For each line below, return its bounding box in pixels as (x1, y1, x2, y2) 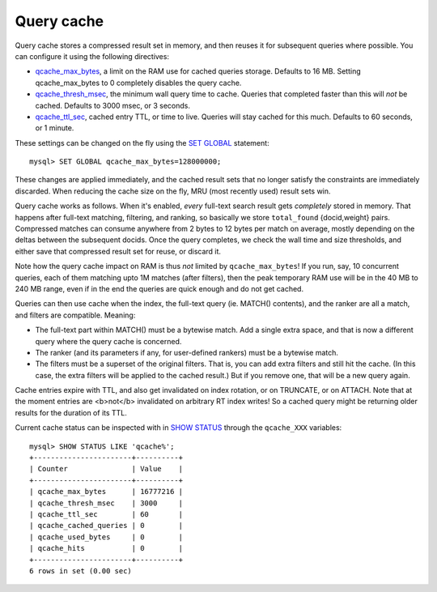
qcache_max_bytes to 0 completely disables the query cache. (35, 78, 242, 87)
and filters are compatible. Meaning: (15, 310, 136, 320)
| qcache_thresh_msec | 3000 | (29, 498, 184, 508)
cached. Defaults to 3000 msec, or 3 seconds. (35, 100, 190, 110)
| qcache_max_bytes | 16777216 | (29, 487, 184, 496)
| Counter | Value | (29, 464, 184, 474)
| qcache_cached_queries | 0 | (29, 521, 184, 530)
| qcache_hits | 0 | (29, 543, 184, 553)
